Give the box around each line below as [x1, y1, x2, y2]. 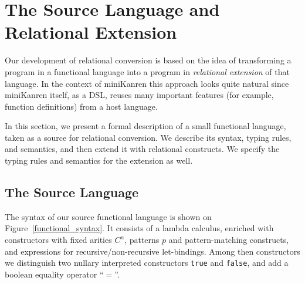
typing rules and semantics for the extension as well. [5, 154, 193, 167]
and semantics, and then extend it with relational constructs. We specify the [5, 143, 280, 155]
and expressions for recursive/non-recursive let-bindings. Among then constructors [5, 245, 300, 257]
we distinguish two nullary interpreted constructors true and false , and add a [5, 256, 289, 269]
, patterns [124, 234, 160, 246]
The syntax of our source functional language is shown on [5, 210, 212, 222]
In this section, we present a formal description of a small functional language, [5, 120, 286, 132]
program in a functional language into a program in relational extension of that [5, 65, 290, 77]
